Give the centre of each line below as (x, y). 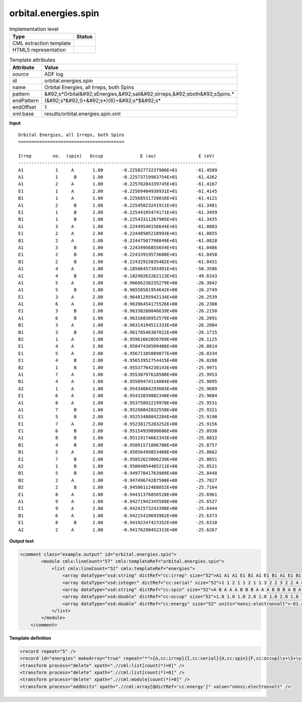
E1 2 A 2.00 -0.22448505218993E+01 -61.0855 (118, 234)
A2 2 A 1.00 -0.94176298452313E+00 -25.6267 (118, 530)
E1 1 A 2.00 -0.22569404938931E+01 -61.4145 (118, 191)
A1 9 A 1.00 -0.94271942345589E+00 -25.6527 (118, 501)
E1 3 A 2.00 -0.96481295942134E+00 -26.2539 (118, 297)
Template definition (30, 638)
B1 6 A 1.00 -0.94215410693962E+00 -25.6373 (118, 516)
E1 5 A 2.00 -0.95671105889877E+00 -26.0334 (118, 353)
